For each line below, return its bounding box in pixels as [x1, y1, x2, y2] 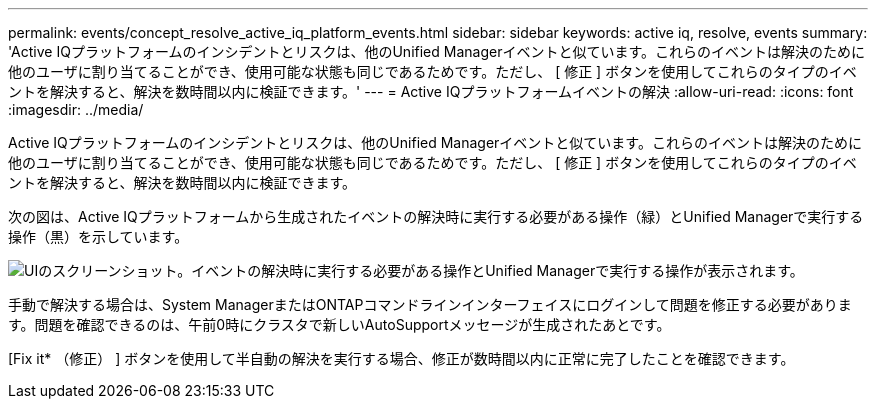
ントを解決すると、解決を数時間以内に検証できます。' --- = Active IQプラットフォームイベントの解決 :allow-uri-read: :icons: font [8, 83, 854, 100]
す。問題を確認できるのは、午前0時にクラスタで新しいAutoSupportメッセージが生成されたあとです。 [8, 316, 671, 333]
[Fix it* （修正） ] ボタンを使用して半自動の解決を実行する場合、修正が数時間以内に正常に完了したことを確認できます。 [8, 350, 795, 367]
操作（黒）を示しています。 [8, 228, 189, 245]
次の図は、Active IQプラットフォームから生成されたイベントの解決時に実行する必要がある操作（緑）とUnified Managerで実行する [8, 208, 864, 225]
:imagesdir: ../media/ [8, 101, 144, 118]
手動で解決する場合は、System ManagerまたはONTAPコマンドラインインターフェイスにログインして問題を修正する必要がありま [8, 296, 852, 313]
